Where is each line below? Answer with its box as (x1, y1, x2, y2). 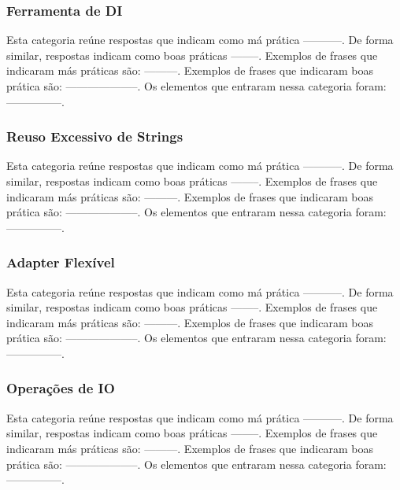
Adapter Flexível (6, 252, 115, 272)
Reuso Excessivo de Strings (6, 127, 183, 146)
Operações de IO (6, 378, 115, 398)
